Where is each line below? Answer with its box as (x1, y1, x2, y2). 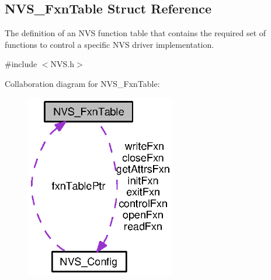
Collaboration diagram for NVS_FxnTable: (5, 77, 160, 89)
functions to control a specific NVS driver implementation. (5, 38, 214, 50)
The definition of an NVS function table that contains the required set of (5, 27, 266, 39)
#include (5, 58, 37, 70)
